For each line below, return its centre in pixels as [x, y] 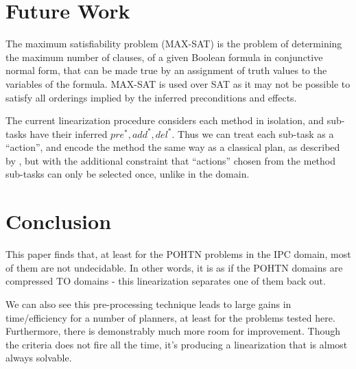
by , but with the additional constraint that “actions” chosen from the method [171, 160]
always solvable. [39, 358]
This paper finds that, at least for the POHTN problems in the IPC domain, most [178, 254]
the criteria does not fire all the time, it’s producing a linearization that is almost [177, 344]
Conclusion [59, 221]
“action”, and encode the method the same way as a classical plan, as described [173, 147]
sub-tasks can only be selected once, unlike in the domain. [128, 174]
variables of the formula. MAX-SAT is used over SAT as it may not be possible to [178, 83]
